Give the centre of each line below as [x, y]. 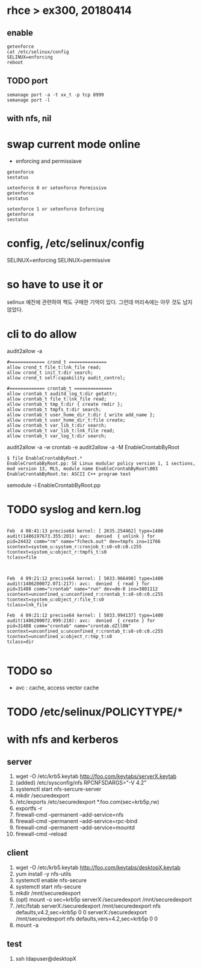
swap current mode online [74, 144]
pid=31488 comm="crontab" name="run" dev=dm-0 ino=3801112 [82, 589]
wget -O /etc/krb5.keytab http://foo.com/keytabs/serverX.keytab [96, 776]
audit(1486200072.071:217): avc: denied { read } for [78, 584]
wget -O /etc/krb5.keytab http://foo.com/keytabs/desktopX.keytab [98, 867]
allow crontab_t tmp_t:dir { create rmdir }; [65, 404]
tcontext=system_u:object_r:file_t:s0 [55, 599]
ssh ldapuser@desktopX [46, 958]
